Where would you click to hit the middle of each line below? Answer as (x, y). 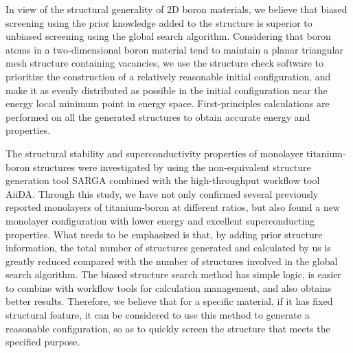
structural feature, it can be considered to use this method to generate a (158, 315)
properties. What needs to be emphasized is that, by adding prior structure (164, 234)
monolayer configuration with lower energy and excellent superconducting (160, 220)
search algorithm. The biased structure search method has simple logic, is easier (173, 274)
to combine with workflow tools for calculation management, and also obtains (169, 287)
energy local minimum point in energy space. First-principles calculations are (168, 103)
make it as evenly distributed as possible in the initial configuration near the (167, 90)
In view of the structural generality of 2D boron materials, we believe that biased (176, 9)
